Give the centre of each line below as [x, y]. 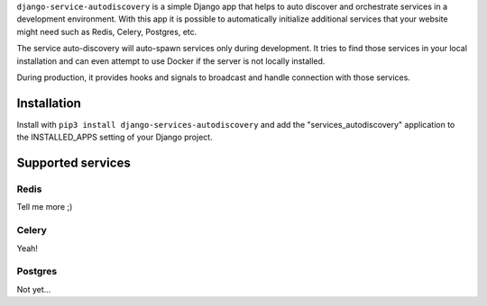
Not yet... [34, 289]
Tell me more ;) [45, 207]
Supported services [74, 163]
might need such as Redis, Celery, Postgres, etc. [107, 31]
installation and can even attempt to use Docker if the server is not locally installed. [171, 61]
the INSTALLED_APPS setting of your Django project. [115, 137]
